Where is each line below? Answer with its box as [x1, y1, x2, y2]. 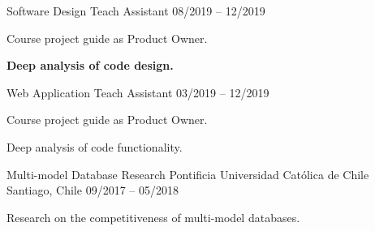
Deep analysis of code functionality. [6, 138, 183, 155]
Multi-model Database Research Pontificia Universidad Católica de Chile [6, 165, 369, 182]
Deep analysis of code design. [6, 57, 174, 74]
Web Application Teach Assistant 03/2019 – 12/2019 [6, 83, 269, 101]
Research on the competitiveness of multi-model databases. [6, 208, 300, 225]
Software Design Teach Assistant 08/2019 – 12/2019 [6, 2, 265, 19]
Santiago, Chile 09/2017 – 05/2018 [6, 182, 179, 199]
